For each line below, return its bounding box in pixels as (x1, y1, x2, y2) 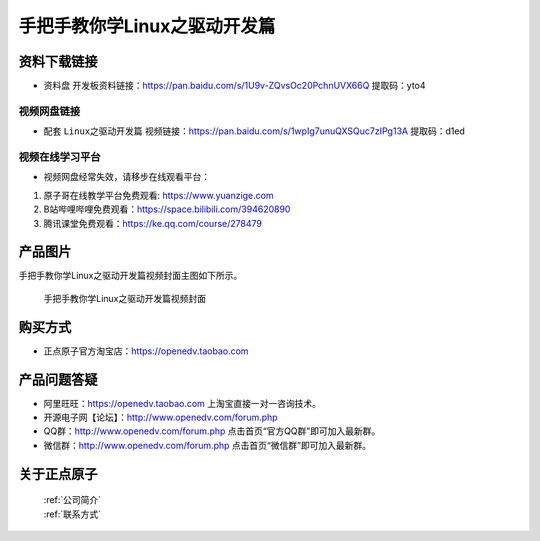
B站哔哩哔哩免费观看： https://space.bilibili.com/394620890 (43, 203, 291, 215)
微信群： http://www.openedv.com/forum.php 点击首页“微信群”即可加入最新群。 (43, 439, 372, 451)
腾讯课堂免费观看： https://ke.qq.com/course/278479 (43, 217, 262, 229)
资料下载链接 (18, 53, 98, 70)
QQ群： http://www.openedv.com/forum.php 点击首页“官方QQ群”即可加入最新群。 (43, 425, 381, 437)
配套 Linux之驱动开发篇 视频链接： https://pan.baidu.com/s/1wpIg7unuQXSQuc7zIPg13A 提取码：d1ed (43, 125, 465, 137)
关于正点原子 (18, 465, 98, 482)
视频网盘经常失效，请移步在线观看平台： (43, 171, 210, 183)
